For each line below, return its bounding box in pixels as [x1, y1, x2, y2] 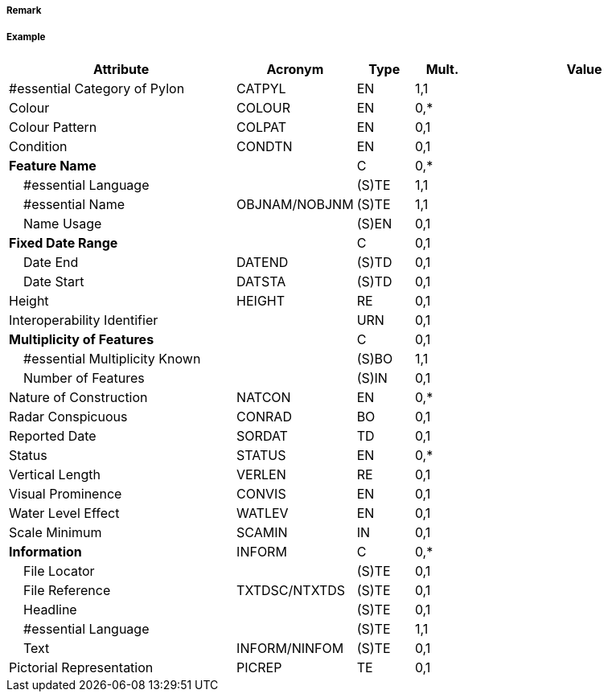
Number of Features [23, 369, 145, 386]
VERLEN [236, 466, 286, 482]
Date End [23, 253, 79, 270]
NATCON [236, 388, 291, 405]
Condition [9, 138, 68, 154]
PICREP [236, 659, 282, 675]
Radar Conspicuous [9, 408, 128, 425]
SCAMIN [236, 523, 288, 540]
